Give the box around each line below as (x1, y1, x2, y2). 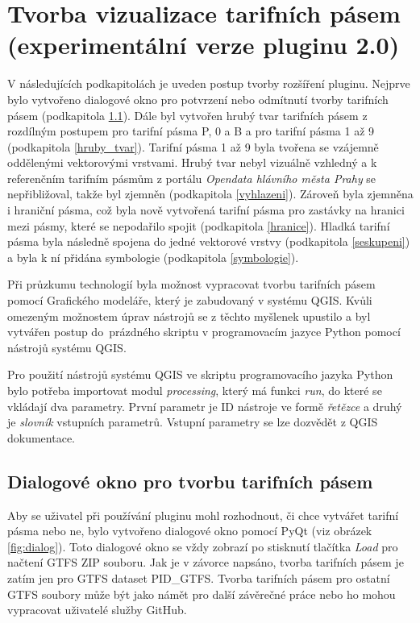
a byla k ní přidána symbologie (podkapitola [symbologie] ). (7, 248, 299, 265)
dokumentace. (7, 429, 75, 446)
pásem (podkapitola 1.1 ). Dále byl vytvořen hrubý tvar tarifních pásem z (7, 106, 368, 123)
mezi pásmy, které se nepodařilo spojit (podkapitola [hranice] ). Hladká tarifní (7, 217, 390, 234)
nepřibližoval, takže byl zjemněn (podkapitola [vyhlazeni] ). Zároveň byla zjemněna (7, 185, 414, 202)
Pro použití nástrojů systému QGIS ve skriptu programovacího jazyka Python (7, 366, 393, 383)
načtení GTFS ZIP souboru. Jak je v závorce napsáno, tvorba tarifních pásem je (7, 554, 404, 571)
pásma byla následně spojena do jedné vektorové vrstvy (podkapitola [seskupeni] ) (7, 233, 410, 250)
